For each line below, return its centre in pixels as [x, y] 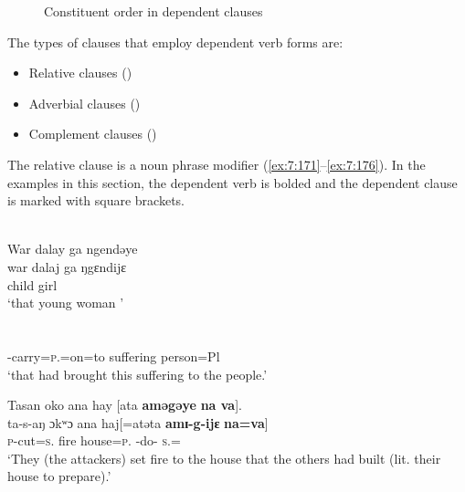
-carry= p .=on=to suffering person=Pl [114, 356]
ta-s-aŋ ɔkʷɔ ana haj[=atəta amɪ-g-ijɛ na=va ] [138, 422]
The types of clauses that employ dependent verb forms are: [175, 42]
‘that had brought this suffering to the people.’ [137, 374]
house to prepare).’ [59, 476]
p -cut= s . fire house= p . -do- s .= [94, 440]
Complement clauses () [93, 134]
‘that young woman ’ [66, 303]
